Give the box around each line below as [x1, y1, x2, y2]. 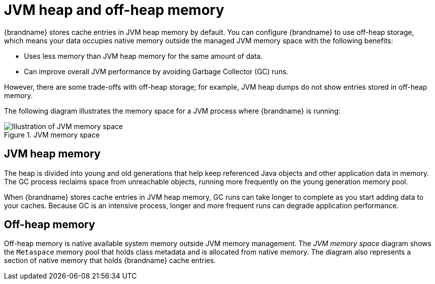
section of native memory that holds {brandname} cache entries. [4, 256, 216, 265]
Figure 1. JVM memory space [4, 130, 100, 139]
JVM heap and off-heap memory [4, 1, 224, 18]
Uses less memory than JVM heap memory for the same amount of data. [24, 51, 263, 60]
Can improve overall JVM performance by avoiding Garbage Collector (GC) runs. [24, 67, 289, 76]
